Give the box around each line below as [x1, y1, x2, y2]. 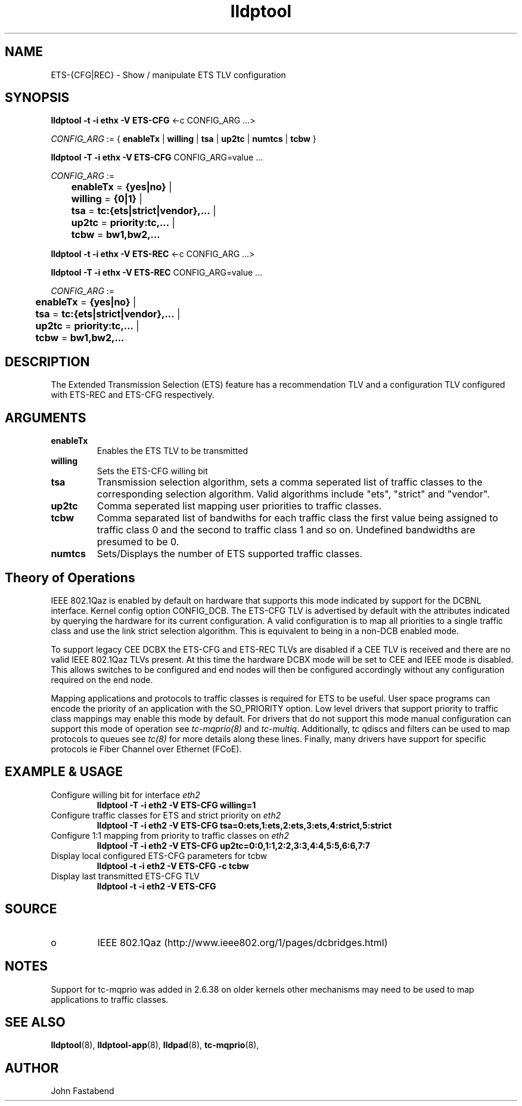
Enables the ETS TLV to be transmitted [97, 446, 248, 456]
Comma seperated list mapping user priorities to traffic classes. [97, 500, 382, 512]
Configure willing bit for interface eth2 [51, 789, 200, 800]
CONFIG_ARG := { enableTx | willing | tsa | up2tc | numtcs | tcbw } [51, 134, 316, 144]
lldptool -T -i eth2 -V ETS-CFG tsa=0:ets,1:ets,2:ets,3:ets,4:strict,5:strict [97, 820, 392, 830]
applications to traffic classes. [51, 994, 169, 1005]
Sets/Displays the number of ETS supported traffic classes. [97, 548, 363, 560]
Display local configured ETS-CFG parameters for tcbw [51, 850, 268, 861]
